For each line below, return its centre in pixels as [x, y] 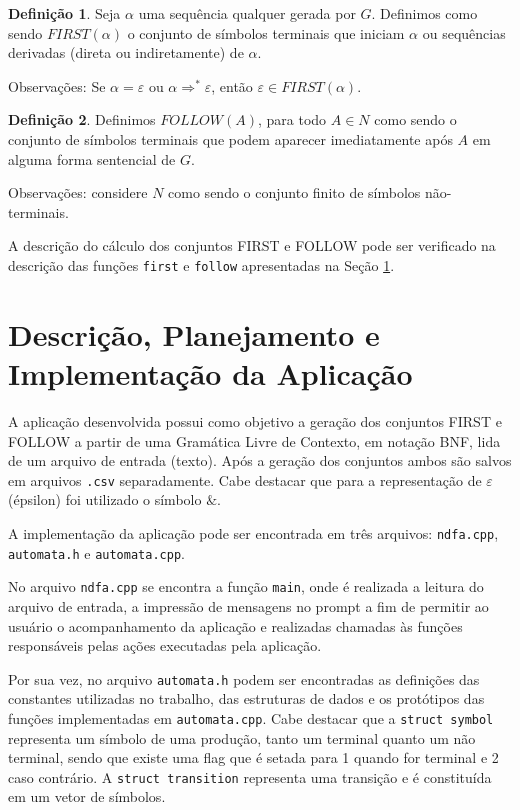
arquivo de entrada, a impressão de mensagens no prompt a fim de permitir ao [248, 605]
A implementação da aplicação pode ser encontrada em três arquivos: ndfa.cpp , [253, 532]
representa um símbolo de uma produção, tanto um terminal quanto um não [242, 737]
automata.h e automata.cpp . [96, 552]
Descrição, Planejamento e [194, 333]
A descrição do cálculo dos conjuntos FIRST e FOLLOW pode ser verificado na [252, 245]
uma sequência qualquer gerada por [247, 13]
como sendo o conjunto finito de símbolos [294, 192]
